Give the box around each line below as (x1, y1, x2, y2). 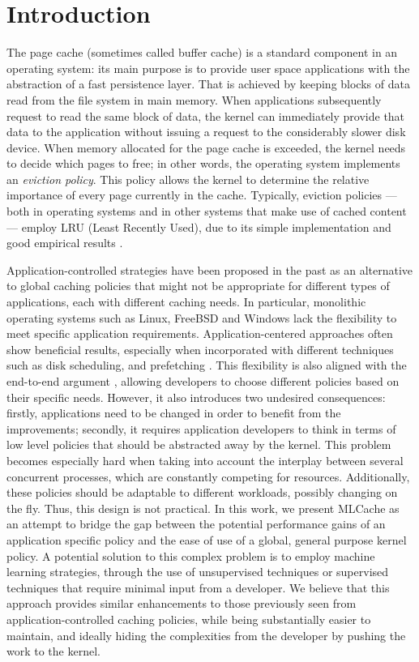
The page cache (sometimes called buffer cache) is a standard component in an (6, 44, 398, 61)
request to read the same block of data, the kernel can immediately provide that (6, 107, 405, 124)
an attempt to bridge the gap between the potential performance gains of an (6, 515, 386, 532)
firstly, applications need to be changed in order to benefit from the (6, 404, 341, 421)
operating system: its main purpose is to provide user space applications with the (6, 59, 410, 76)
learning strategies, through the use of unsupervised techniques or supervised (6, 563, 389, 580)
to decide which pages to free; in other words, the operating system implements (6, 155, 400, 172)
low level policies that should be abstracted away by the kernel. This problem (6, 436, 391, 453)
